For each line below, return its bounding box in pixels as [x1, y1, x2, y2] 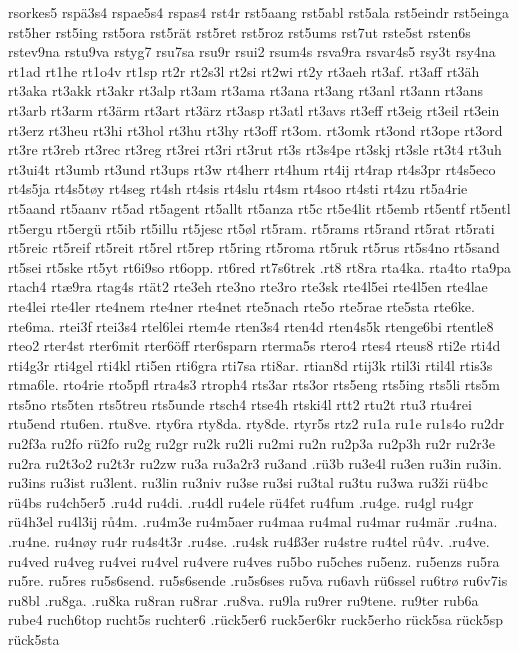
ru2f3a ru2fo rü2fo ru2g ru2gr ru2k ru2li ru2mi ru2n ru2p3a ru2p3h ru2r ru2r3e [8, 433, 495, 454]
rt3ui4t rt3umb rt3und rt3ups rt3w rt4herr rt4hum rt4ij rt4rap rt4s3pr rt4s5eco [8, 158, 496, 179]
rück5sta [8, 629, 60, 649]
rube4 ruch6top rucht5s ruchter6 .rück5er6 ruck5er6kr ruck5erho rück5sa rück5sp [8, 609, 504, 630]
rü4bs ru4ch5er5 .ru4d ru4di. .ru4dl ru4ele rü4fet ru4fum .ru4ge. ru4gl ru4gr [8, 491, 474, 512]
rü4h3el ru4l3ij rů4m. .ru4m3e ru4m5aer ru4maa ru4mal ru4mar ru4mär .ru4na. [8, 511, 498, 532]
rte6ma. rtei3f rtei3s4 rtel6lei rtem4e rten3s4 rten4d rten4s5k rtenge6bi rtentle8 [8, 315, 494, 336]
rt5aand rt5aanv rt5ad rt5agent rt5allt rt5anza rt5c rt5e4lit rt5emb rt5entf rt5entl [8, 197, 511, 218]
